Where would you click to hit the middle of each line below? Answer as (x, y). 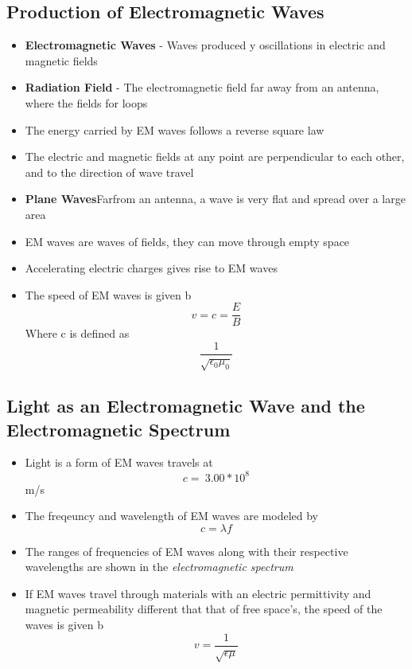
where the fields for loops (86, 102)
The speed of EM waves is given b (108, 294)
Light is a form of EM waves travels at (119, 462)
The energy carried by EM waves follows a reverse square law (175, 129)
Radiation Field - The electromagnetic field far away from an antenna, (202, 87)
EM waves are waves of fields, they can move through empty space (187, 241)
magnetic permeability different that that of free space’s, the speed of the (204, 609)
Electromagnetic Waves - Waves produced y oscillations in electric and (205, 45)
